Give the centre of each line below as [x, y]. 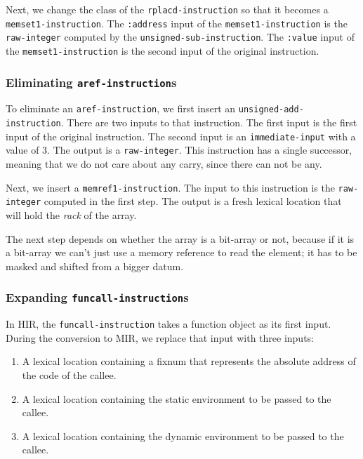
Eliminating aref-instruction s [91, 82]
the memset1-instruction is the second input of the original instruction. [163, 50]
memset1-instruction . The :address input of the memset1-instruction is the [177, 23]
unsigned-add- [271, 110]
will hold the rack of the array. [71, 214]
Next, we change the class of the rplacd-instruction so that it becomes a [167, 9]
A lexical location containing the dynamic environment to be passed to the [183, 435]
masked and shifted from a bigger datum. [95, 266]
